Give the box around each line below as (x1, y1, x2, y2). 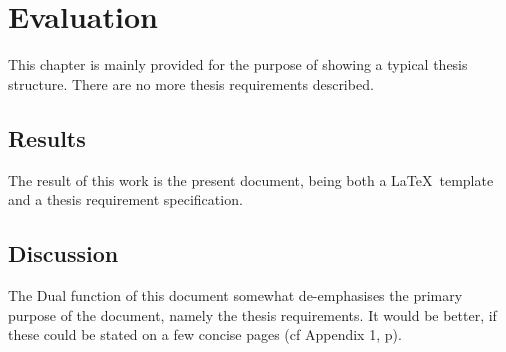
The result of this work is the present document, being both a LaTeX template (8, 169, 494, 190)
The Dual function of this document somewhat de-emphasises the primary (8, 284, 463, 305)
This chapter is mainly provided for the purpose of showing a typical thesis (8, 54, 468, 75)
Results (8, 122, 86, 153)
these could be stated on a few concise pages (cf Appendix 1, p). (8, 324, 402, 345)
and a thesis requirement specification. (8, 189, 243, 210)
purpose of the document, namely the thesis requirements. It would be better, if (8, 304, 497, 325)
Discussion (8, 238, 119, 269)
